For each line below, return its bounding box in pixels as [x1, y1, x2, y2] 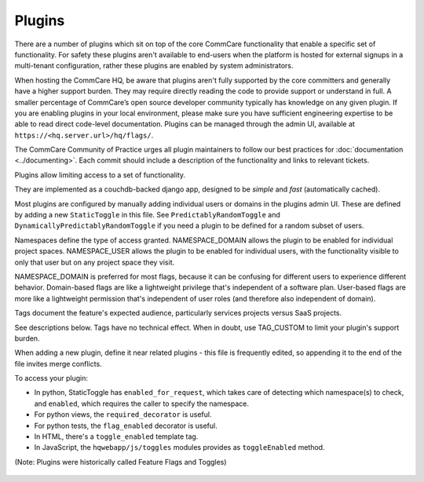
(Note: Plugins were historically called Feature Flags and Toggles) [14, 457, 227, 466]
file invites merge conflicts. [14, 359, 102, 368]
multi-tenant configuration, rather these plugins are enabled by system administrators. [14, 61, 294, 71]
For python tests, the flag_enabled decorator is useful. [34, 421, 217, 430]
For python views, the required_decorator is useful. [34, 410, 212, 419]
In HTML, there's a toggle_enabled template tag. [34, 432, 199, 441]
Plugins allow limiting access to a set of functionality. [14, 170, 186, 180]
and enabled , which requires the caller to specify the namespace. [34, 399, 250, 408]
